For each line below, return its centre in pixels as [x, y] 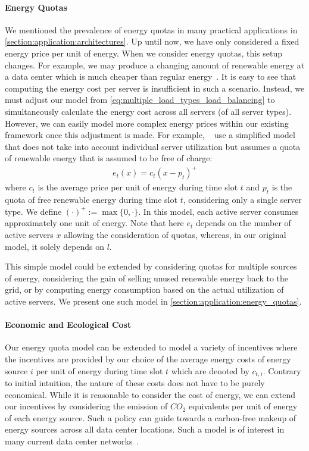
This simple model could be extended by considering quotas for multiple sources [151, 266]
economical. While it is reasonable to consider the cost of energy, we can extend [150, 394]
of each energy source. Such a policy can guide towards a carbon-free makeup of [151, 417]
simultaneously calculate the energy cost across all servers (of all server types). [148, 111]
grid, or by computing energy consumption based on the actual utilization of [144, 289]
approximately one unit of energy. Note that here [94, 223]
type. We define [33, 211]
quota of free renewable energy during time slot [91, 200]
